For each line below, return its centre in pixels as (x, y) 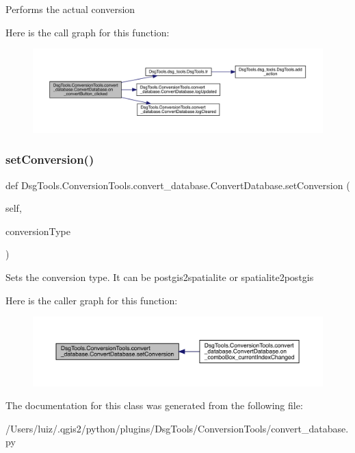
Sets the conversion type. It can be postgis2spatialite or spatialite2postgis (160, 277)
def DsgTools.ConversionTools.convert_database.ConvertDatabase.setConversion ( (178, 185)
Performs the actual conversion (70, 9)
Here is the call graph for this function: (88, 32)
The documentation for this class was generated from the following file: (154, 405)
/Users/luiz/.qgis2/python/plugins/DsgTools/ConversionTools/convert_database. (177, 428)
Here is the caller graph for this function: (92, 300)
